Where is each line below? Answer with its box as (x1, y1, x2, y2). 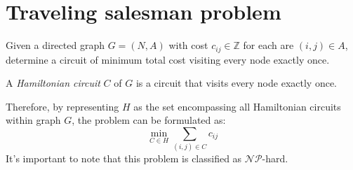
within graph (6, 113, 61, 127)
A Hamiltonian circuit (6, 76, 100, 90)
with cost (168, 38, 208, 52)
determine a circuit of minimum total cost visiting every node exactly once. (6, 52, 330, 66)
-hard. (262, 151, 288, 166)
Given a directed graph (6, 38, 105, 52)
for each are (243, 38, 294, 52)
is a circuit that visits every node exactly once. (135, 76, 337, 90)
